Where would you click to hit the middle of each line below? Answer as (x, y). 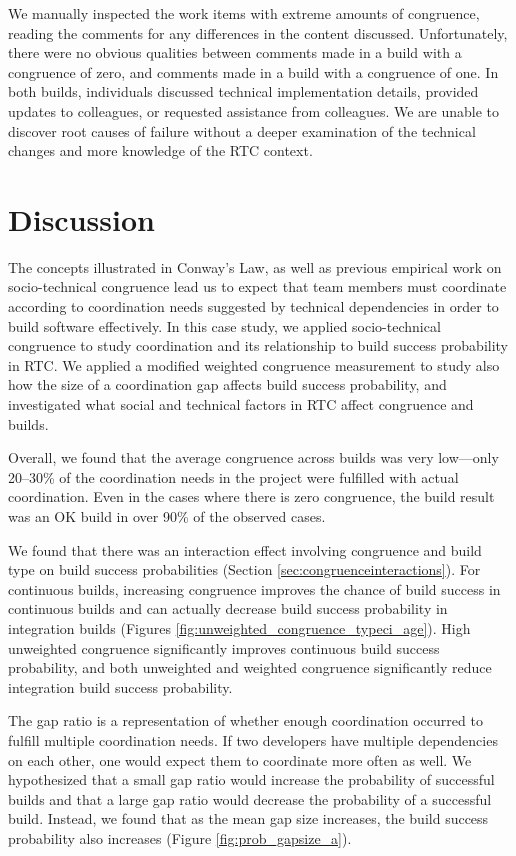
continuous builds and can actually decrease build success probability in (228, 608)
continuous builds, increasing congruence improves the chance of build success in (254, 588)
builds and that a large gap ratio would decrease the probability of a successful (250, 798)
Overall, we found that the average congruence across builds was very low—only (253, 457)
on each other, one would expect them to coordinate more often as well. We (240, 759)
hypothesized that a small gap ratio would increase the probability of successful (251, 779)
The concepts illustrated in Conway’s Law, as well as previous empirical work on (255, 266)
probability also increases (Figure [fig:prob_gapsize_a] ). (180, 837)
